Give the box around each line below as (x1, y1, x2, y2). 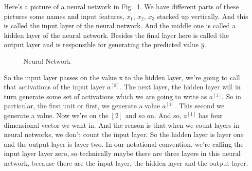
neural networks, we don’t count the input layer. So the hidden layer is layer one (4, 129, 244, 139)
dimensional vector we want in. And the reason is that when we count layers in (4, 120, 239, 130)
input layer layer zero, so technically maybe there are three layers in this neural (4, 148, 241, 158)
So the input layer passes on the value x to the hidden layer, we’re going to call (4, 72, 240, 82)
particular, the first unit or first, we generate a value (4, 101, 160, 111)
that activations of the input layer (4, 82, 105, 92)
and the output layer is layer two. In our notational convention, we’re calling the (4, 138, 244, 149)
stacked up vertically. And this (157, 11, 248, 21)
